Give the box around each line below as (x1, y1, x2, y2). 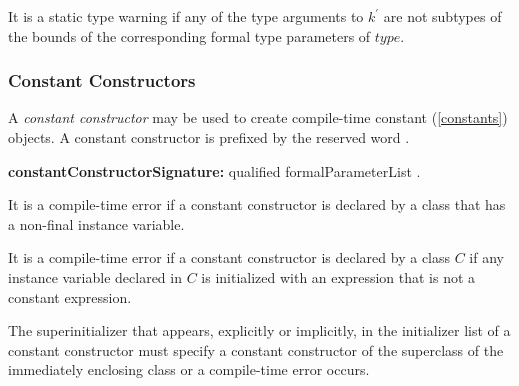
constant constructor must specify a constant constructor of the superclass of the (8, 339, 504, 360)
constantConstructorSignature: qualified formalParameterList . (8, 160, 421, 181)
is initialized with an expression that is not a (201, 266, 476, 287)
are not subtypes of (383, 6, 502, 26)
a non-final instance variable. (8, 213, 185, 234)
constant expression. (8, 286, 132, 307)
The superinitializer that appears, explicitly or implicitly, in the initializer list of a (8, 320, 511, 341)
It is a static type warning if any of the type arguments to (8, 6, 364, 26)
